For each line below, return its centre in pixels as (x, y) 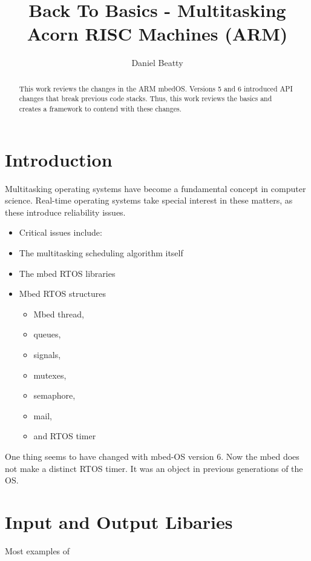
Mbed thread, (59, 314)
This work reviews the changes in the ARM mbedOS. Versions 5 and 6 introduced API (156, 88)
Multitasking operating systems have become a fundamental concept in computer (155, 188)
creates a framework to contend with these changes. (100, 109)
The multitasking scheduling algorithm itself (101, 252)
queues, (47, 334)
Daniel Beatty (157, 63)
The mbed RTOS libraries (67, 273)
